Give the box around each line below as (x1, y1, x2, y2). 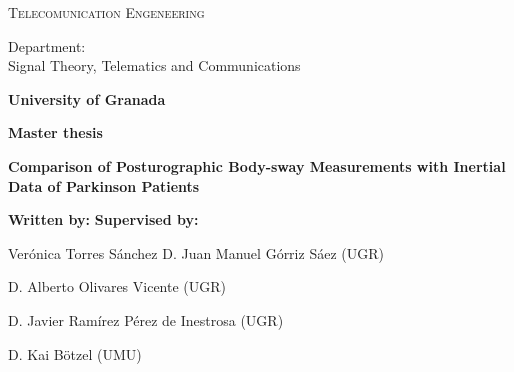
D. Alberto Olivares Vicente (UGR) (8, 276, 227, 297)
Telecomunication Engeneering (8, 2, 205, 22)
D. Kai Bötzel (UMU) (8, 343, 142, 364)
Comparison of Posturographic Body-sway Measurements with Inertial (8, 155, 506, 176)
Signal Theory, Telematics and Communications (8, 55, 301, 76)
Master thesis (8, 122, 103, 143)
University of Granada (8, 88, 166, 109)
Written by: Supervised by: (8, 209, 199, 230)
